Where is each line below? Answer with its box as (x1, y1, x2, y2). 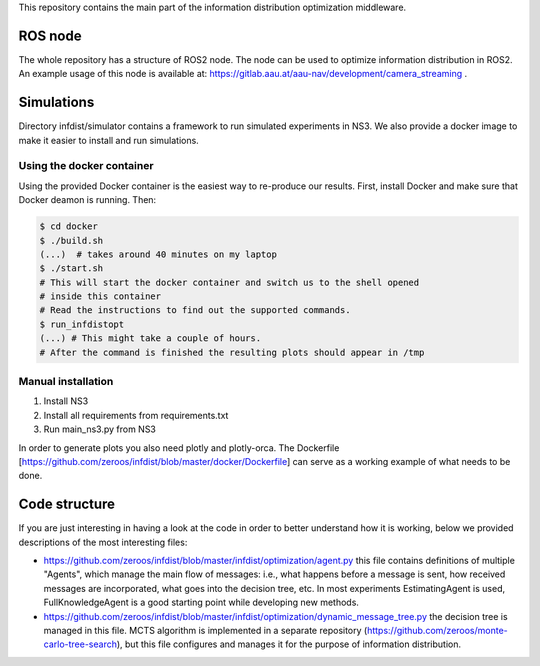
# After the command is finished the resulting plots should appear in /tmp (39, 346, 425, 358)
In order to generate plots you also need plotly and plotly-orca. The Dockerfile (18, 441, 340, 454)
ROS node (18, 27, 82, 44)
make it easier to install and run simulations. (18, 134, 199, 146)
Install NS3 (43, 395, 89, 407)
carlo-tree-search (43, 638, 117, 650)
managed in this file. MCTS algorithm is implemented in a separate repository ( (43, 624, 368, 636)
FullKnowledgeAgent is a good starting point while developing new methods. (43, 596, 360, 609)
